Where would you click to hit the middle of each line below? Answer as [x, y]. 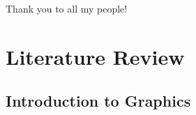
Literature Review [95, 56]
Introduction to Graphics [98, 101]
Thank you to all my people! [67, 8]
